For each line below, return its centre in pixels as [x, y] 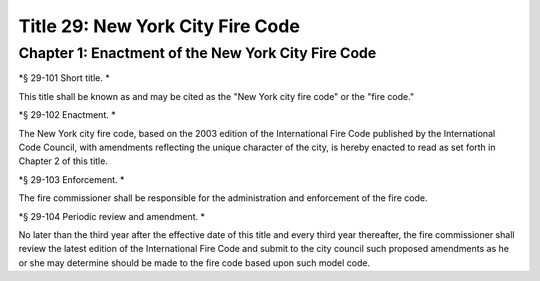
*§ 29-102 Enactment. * [67, 115]
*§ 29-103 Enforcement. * [71, 179]
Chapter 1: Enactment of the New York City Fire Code [197, 53]
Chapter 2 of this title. [63, 161]
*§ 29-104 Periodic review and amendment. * [111, 216]
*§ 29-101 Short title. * [64, 78]
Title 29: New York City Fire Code [159, 26]
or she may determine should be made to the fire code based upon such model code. [194, 262]
